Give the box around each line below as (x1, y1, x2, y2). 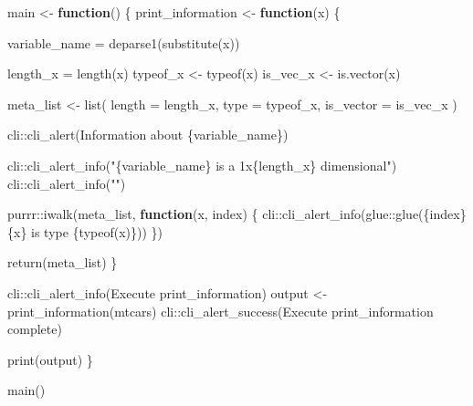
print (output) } (7, 349, 93, 369)
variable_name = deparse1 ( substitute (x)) (7, 33, 240, 52)
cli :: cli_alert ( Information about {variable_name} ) (7, 125, 289, 144)
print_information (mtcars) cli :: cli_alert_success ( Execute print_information (7, 301, 434, 320)
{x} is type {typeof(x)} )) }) (7, 222, 163, 241)
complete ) (7, 319, 62, 338)
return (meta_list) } (7, 253, 118, 272)
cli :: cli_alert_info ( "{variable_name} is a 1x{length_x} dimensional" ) (7, 155, 397, 174)
